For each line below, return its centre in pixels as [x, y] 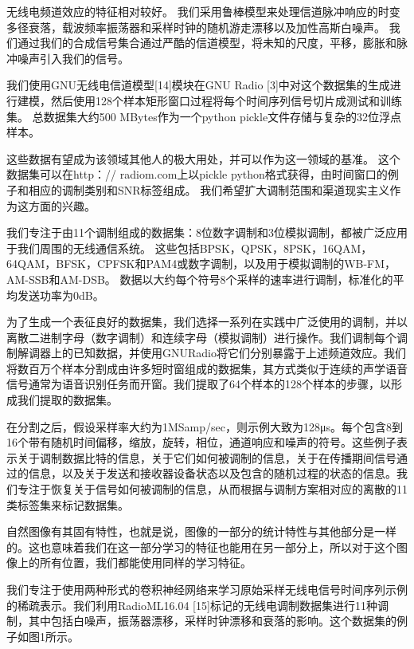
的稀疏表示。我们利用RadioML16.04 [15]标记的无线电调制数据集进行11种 [192, 605]
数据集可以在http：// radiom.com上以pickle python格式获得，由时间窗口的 [197, 174]
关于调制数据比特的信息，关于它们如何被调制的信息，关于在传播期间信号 [207, 457]
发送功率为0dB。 [61, 295]
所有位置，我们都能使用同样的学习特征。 [145, 562]
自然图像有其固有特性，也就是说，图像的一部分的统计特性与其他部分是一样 [201, 531]
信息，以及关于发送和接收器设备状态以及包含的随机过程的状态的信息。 [212, 473]
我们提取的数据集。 [67, 400]
